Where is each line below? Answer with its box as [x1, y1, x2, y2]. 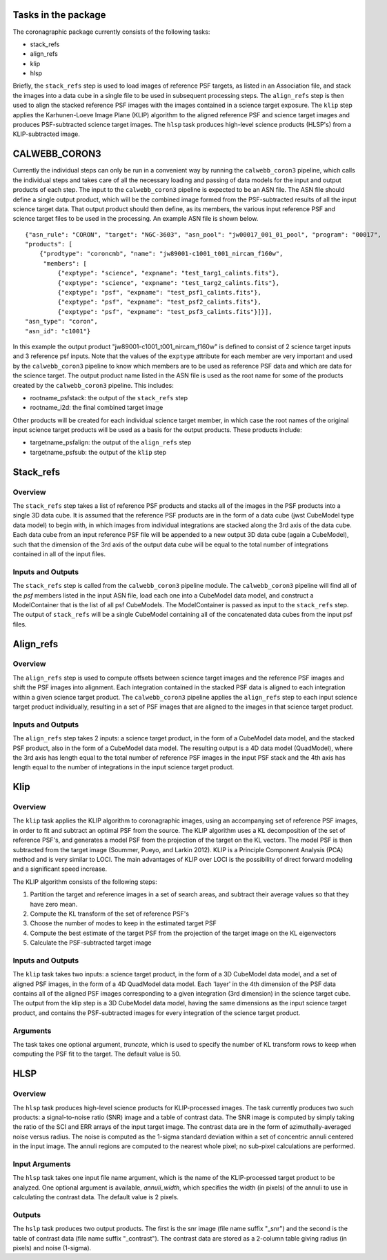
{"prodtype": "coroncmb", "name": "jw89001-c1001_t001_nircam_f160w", [39, 250, 284, 258]
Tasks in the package [12, 9, 106, 21]
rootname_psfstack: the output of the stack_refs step [30, 393, 188, 402]
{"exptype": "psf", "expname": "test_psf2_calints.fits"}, [57, 298, 261, 306]
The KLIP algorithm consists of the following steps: [12, 877, 158, 886]
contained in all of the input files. [12, 549, 106, 558]
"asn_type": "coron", [25, 317, 98, 326]
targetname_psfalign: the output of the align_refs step [30, 438, 192, 446]
